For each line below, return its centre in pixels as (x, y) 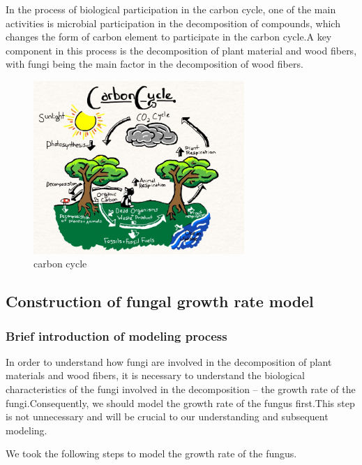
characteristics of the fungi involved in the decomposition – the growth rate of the (181, 389)
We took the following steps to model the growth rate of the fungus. (151, 453)
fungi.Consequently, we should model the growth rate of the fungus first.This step (180, 403)
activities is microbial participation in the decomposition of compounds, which (173, 23)
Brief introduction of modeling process (116, 335)
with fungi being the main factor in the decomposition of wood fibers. (154, 64)
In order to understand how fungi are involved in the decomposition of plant (169, 361)
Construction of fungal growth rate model (160, 301)
